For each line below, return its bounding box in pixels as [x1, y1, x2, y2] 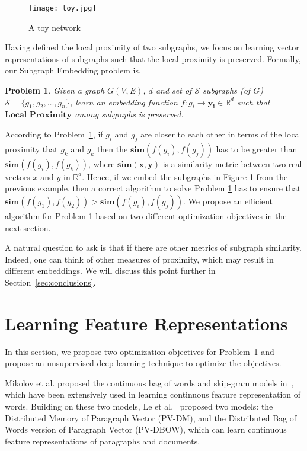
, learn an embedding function [69, 95, 178, 108]
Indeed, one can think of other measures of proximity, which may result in [5, 252, 274, 265]
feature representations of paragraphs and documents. [5, 434, 200, 447]
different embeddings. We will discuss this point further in [5, 264, 216, 277]
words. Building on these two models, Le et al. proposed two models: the [5, 400, 273, 412]
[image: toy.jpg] [28, 4, 97, 12]
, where [88, 157, 115, 169]
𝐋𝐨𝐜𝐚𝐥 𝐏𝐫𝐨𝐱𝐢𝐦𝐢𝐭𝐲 [5, 111, 72, 120]
